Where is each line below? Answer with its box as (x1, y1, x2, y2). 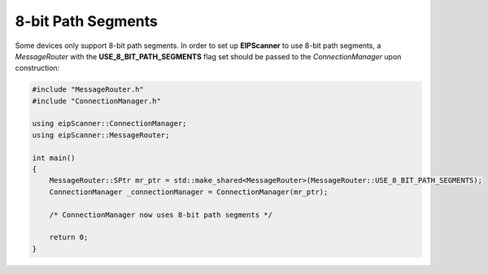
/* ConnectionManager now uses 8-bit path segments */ (49, 210, 272, 219)
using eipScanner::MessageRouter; (32, 130, 170, 140)
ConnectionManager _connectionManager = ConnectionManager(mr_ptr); (49, 187, 329, 197)
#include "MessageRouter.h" (32, 85, 144, 94)
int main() (32, 153, 76, 162)
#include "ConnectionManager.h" (32, 96, 162, 106)
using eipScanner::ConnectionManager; (32, 119, 187, 128)
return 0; (49, 232, 89, 242)
